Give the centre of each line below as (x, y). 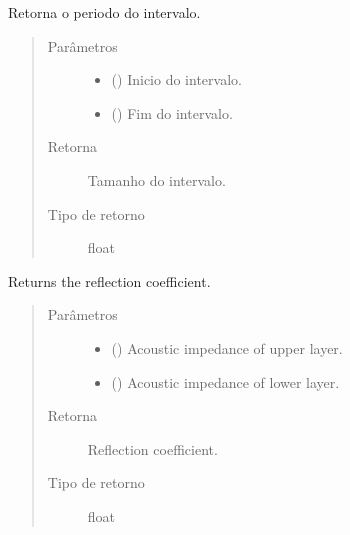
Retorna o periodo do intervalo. (104, 12)
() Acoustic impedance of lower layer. (225, 381)
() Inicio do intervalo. (176, 79)
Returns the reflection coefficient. (109, 280)
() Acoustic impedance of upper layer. (227, 347)
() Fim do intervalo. (172, 112)
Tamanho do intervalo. (156, 179)
